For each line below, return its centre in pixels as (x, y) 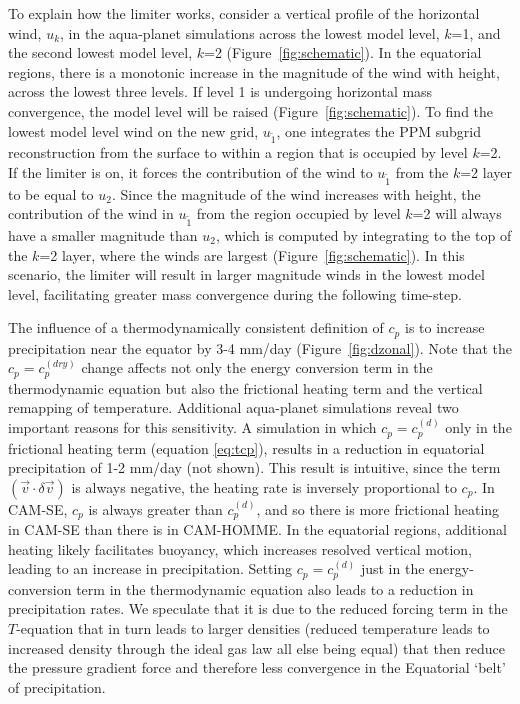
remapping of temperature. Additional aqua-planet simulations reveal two (233, 407)
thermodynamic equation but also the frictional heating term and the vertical (245, 387)
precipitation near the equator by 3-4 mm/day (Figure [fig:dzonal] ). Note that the (260, 347)
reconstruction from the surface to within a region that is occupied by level (238, 152)
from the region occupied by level (298, 213)
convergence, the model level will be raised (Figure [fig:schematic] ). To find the (251, 110)
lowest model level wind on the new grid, (133, 130)
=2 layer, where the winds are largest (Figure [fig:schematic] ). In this (252, 254)
